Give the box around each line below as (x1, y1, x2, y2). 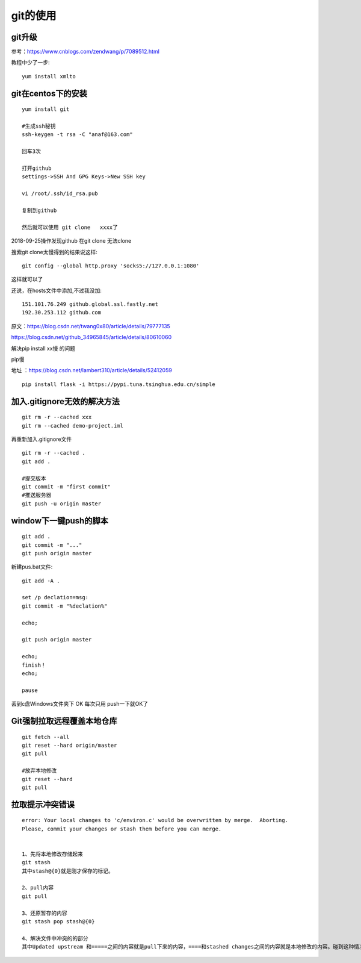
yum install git (22, 106, 70, 113)
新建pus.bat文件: (11, 563, 53, 570)
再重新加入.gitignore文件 (11, 435, 72, 443)
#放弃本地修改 (22, 767, 57, 774)
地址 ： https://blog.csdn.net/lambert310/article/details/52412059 (11, 367, 173, 374)
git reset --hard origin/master (22, 741, 117, 749)
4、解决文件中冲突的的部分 (22, 935, 88, 942)
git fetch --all (22, 734, 70, 740)
